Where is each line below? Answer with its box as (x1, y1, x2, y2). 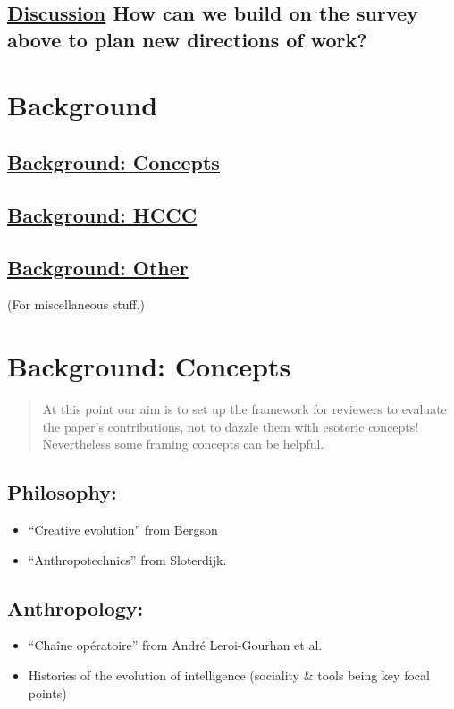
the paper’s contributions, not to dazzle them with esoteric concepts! (42, 417, 419, 435)
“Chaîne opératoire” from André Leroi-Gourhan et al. (28, 636, 323, 654)
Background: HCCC (7, 200, 198, 228)
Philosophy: (7, 478, 117, 506)
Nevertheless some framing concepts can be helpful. (42, 435, 324, 453)
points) (28, 683, 67, 702)
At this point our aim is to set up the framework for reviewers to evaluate (42, 400, 447, 418)
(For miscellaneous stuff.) (7, 295, 146, 314)
